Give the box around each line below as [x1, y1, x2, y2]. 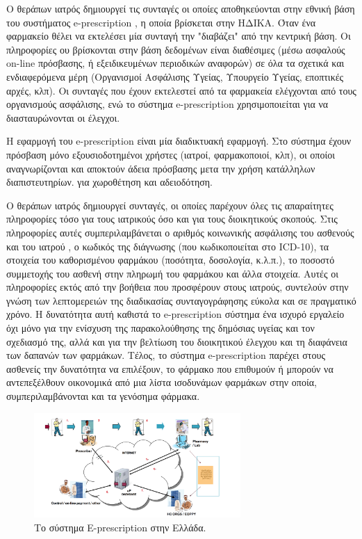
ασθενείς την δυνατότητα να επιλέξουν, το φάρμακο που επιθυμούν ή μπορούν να [6, 361, 334, 376]
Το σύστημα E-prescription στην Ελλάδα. [34, 520, 206, 534]
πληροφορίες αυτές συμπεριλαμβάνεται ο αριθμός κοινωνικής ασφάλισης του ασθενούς [6, 225, 354, 239]
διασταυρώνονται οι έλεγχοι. [6, 110, 120, 124]
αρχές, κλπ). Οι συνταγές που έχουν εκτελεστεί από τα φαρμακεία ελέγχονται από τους [6, 83, 356, 97]
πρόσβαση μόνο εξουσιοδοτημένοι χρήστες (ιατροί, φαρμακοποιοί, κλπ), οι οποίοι [6, 147, 335, 161]
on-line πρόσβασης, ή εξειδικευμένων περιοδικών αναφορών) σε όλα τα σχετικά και [6, 56, 345, 70]
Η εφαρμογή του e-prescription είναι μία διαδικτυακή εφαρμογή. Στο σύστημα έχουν [6, 134, 352, 148]
